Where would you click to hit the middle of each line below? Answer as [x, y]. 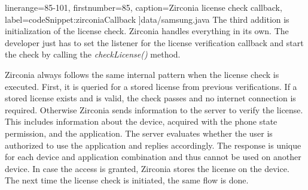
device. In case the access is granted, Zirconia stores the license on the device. [147, 168]
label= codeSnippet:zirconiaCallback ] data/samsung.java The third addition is [147, 19]
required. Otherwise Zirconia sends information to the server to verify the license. [154, 109]
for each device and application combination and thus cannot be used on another [153, 157]
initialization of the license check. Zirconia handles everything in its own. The [147, 31]
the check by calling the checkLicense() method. [93, 54]
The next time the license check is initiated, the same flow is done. [127, 180]
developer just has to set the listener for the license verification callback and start [154, 42]
